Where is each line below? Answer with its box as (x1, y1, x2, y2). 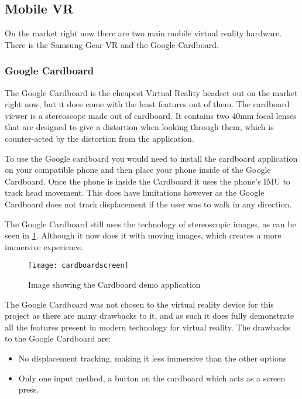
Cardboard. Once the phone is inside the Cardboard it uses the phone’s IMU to (5, 175, 290, 187)
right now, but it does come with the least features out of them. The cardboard (5, 98, 290, 110)
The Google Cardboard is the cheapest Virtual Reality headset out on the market (5, 86, 298, 98)
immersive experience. (5, 240, 83, 253)
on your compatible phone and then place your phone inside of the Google (5, 163, 271, 176)
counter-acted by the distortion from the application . (5, 132, 194, 144)
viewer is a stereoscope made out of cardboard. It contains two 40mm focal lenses (5, 109, 297, 121)
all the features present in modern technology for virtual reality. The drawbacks (5, 320, 290, 333)
